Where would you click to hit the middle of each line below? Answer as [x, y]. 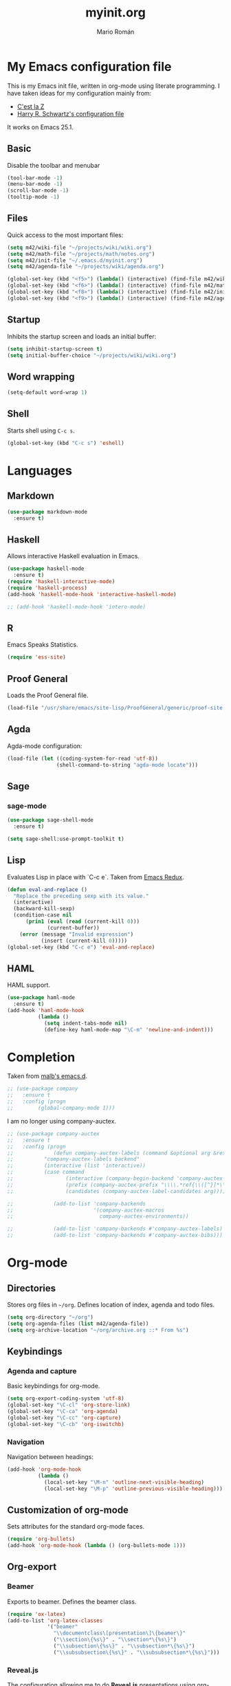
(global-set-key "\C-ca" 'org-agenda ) [63, 1412]
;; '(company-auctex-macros [86, 1210]
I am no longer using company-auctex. [62, 1121]
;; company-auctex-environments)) [98, 1216]
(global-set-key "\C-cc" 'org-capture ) [64, 1418]
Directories [32, 1288]
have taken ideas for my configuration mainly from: [79, 93]
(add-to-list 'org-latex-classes [55, 1621]
